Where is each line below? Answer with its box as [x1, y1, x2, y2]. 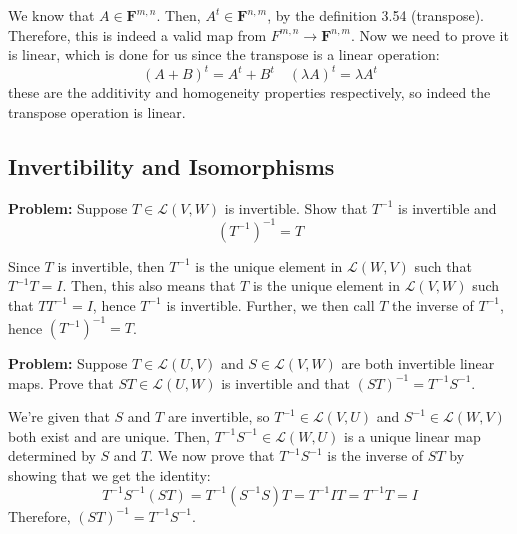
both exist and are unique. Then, [8, 425, 210, 446]
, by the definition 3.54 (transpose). [267, 5, 484, 25]
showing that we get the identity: [8, 465, 211, 486]
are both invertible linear [341, 353, 495, 374]
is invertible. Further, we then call [166, 294, 375, 315]
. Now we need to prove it [351, 24, 509, 45]
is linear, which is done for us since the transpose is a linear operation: [8, 44, 440, 65]
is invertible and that [221, 372, 351, 393]
